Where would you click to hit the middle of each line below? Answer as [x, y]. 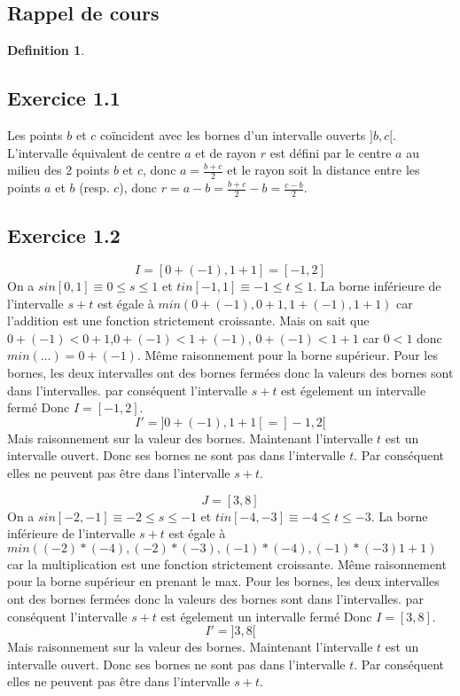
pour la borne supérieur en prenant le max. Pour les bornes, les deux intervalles [223, 581]
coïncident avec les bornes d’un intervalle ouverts [233, 135]
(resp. [94, 188]
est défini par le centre [331, 152]
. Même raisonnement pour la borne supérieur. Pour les [287, 355]
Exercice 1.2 [64, 235]
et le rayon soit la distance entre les [324, 170]
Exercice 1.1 [64, 98]
